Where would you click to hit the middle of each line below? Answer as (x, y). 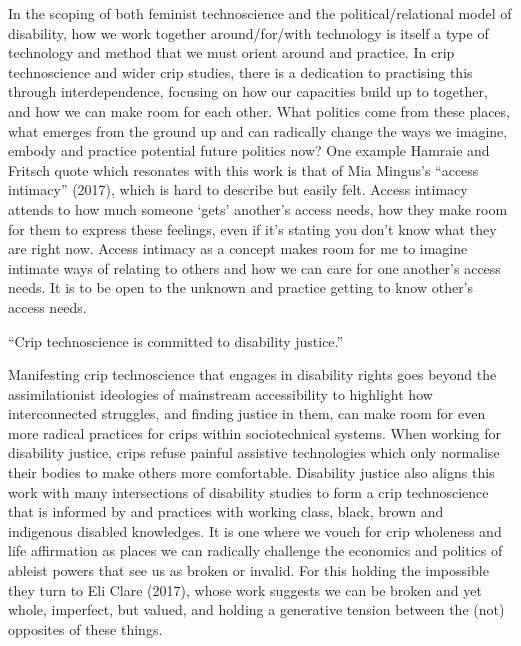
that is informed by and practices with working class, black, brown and (226, 511)
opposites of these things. (85, 628)
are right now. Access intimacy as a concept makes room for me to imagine (238, 248)
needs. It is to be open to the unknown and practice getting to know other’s (241, 287)
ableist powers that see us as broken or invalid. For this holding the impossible (248, 570)
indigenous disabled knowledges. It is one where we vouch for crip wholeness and (255, 530)
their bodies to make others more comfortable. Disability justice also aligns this (251, 472)
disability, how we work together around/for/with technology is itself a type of (248, 32)
